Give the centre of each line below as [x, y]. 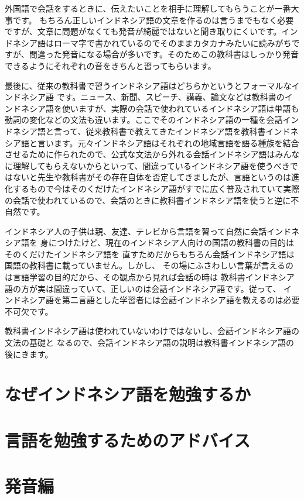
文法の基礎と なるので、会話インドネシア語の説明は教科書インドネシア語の [150, 343]
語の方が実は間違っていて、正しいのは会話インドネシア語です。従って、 [143, 288]
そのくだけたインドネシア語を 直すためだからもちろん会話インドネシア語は [150, 254]
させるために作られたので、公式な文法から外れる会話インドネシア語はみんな [152, 154]
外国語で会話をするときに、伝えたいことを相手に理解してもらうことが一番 [148, 8]
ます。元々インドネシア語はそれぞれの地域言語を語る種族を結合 [176, 142]
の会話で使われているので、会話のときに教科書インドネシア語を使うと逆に [148, 200]
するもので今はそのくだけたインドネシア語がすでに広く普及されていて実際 [156, 188]
